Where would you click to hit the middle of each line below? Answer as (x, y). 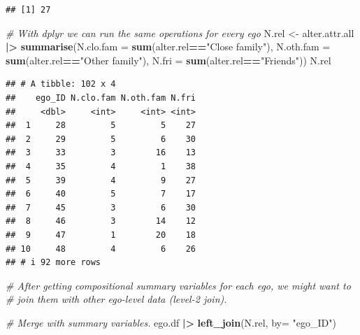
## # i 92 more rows (53, 263)
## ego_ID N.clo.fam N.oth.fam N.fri (101, 98)
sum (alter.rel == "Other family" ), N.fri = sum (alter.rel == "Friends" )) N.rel (168, 60)
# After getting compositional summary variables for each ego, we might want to (178, 285)
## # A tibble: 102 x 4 (61, 84)
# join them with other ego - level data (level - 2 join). (116, 299)
